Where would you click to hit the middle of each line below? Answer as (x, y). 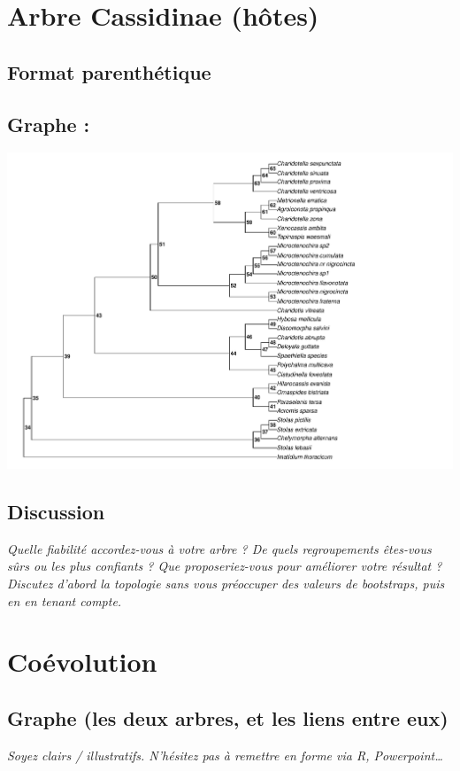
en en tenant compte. (65, 600)
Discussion (56, 512)
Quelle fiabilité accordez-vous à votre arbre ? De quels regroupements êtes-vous (219, 548)
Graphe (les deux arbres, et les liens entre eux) (228, 717)
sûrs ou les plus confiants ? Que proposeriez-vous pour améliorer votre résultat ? (225, 566)
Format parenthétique (109, 71)
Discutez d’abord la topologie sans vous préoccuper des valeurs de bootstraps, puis (226, 584)
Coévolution (82, 662)
